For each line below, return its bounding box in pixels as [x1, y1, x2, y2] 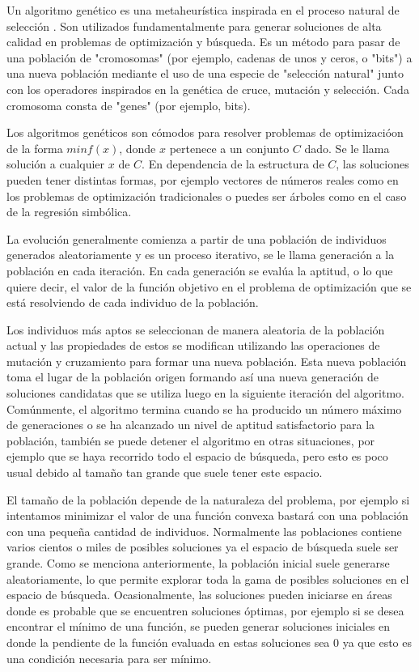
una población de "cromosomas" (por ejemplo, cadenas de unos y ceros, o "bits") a [6, 49, 413, 66]
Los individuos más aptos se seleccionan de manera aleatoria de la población [6, 321, 385, 338]
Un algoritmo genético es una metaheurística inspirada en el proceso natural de [6, 2, 400, 18]
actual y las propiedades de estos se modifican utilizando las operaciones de [6, 337, 380, 354]
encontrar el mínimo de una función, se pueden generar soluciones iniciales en [6, 618, 391, 635]
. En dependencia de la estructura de [142, 155, 324, 172]
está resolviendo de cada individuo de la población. [6, 294, 259, 311]
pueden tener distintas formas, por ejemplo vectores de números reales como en [6, 171, 399, 188]
